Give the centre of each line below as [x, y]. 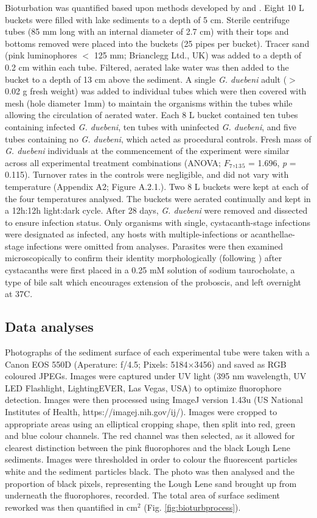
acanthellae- [273, 234]
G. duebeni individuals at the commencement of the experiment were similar [147, 151]
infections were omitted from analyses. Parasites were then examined [155, 246]
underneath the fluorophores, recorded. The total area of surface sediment [143, 495]
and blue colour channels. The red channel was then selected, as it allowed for [150, 436]
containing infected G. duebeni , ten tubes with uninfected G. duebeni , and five [151, 126]
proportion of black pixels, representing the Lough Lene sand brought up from [151, 483]
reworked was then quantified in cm [71, 507]
